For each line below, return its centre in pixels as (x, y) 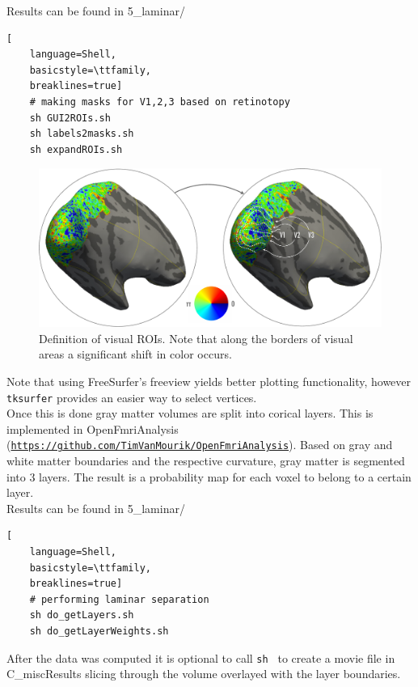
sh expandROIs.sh (76, 149)
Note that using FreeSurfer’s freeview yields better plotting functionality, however (209, 381)
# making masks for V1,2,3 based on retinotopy (160, 102)
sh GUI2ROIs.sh (70, 118)
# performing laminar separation (119, 599)
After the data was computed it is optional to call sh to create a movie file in (201, 657)
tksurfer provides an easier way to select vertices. (132, 397)
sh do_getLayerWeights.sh (99, 631)
